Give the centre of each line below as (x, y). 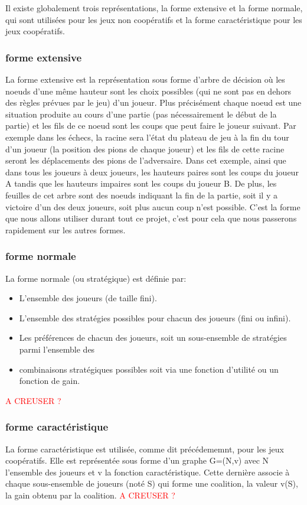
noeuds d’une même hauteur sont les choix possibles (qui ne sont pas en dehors (148, 91)
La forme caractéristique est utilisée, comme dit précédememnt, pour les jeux (145, 449)
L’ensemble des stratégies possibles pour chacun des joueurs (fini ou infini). (155, 317)
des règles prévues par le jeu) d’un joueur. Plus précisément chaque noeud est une (153, 102)
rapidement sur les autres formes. (66, 229)
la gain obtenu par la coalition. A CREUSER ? (90, 495)
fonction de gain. (50, 381)
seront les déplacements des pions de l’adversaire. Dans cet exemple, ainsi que (146, 160)
